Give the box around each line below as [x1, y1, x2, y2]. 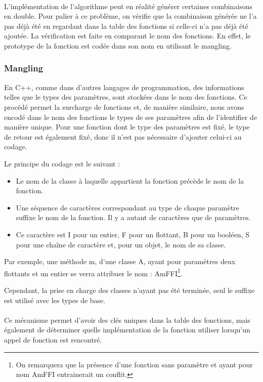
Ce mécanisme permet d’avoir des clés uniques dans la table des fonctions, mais [4, 314, 250, 325]
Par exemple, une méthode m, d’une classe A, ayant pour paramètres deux [4, 256, 236, 267]
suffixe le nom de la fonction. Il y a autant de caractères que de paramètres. [16, 212, 251, 223]
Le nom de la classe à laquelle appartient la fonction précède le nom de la [16, 175, 244, 186]
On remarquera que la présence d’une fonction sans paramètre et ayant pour [16, 359, 253, 369]
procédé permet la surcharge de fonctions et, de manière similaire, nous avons [4, 101, 244, 112]
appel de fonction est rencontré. [4, 334, 102, 345]
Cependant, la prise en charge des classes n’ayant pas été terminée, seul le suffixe [4, 284, 255, 295]
